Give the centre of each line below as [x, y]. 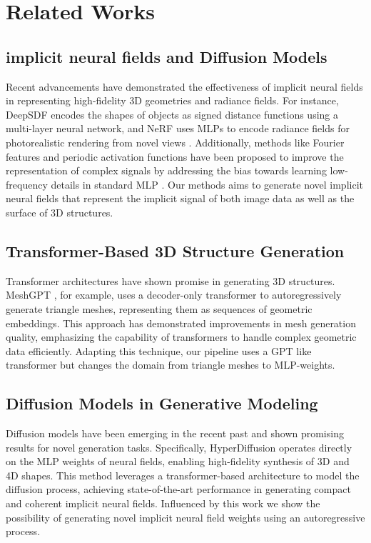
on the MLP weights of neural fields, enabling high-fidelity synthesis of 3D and [178, 461]
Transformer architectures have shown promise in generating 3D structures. [171, 280]
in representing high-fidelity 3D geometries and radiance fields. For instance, [172, 100]
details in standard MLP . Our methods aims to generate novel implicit [207, 184]
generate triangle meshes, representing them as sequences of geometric [159, 308]
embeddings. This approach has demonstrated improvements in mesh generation [181, 323]
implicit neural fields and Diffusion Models [167, 56]
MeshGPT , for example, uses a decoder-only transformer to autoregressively [174, 295]
